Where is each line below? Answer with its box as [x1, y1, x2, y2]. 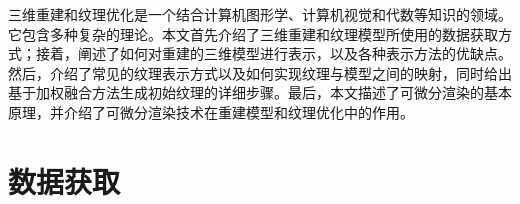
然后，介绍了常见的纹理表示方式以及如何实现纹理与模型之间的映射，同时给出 [8, 62, 512, 83]
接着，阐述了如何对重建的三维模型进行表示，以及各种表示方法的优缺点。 [35, 43, 512, 64]
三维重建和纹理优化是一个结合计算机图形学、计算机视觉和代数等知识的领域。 [8, 4, 512, 24]
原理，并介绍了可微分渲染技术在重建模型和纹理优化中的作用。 [8, 101, 414, 122]
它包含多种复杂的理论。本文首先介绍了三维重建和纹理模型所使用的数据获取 [8, 23, 498, 44]
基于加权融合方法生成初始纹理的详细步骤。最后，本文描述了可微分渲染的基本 [8, 82, 512, 103]
